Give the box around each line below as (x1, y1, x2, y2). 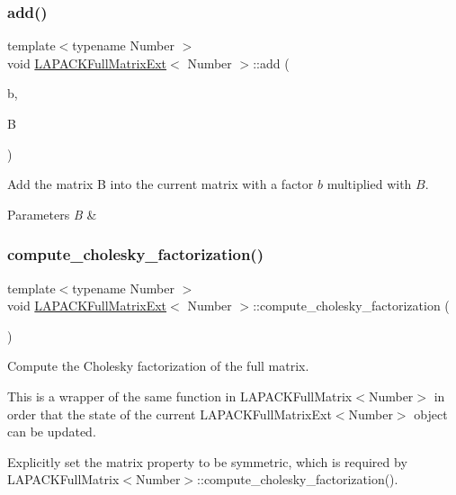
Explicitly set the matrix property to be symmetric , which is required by (7, 452, 407, 471)
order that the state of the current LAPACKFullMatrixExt (7, 404, 332, 423)
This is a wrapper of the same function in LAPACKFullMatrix (7, 386, 353, 405)
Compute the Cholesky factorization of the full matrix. (7, 356, 309, 375)
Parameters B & (7, 204, 97, 223)
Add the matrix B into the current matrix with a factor (7, 175, 314, 193)
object (414, 404, 448, 423)
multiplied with (326, 175, 412, 193)
